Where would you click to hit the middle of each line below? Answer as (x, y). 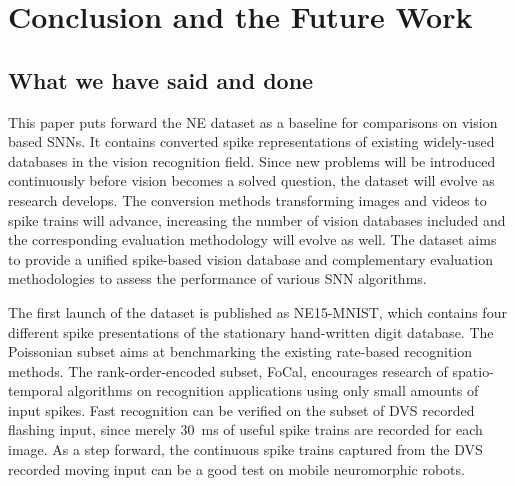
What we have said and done (161, 79)
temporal (35, 390)
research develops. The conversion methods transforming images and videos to (247, 199)
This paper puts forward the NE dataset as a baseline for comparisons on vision (253, 121)
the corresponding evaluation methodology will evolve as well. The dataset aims (252, 239)
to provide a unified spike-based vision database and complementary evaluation (250, 258)
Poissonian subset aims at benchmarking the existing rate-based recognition (240, 351)
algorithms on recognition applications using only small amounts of (273, 390)
